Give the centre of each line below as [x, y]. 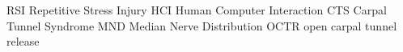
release [23, 41]
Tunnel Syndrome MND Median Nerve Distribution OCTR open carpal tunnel [202, 25]
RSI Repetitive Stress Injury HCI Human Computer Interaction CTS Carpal [197, 10]
